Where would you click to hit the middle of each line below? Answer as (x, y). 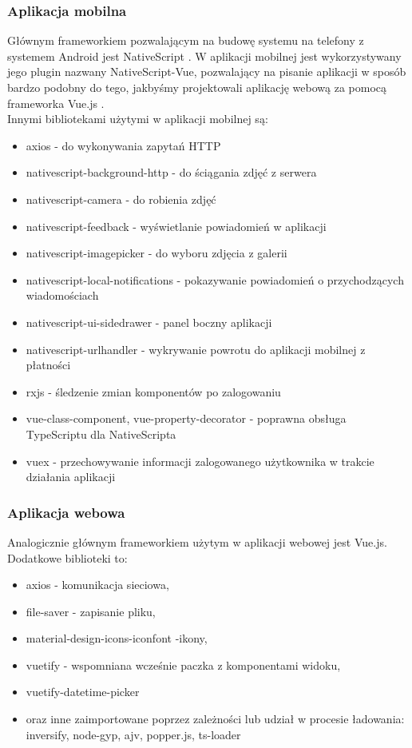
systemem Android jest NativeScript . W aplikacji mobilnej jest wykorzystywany (204, 56)
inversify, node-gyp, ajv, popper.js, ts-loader (133, 734)
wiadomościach (62, 295)
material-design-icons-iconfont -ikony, (117, 638)
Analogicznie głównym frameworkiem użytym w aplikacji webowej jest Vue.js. (197, 541)
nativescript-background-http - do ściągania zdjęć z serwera (171, 172)
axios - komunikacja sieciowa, (97, 585)
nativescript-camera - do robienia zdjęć (121, 199)
